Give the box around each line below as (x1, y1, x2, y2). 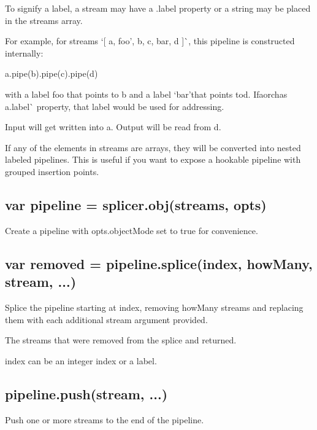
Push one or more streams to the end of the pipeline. (5, 413, 204, 426)
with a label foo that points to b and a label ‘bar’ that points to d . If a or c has (5, 87, 288, 100)
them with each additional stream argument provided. (5, 313, 208, 326)
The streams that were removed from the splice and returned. (5, 334, 237, 346)
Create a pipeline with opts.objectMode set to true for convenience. (5, 224, 258, 237)
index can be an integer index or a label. (5, 354, 157, 367)
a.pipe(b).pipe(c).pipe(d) (5, 67, 98, 80)
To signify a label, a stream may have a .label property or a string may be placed (5, 2, 311, 14)
